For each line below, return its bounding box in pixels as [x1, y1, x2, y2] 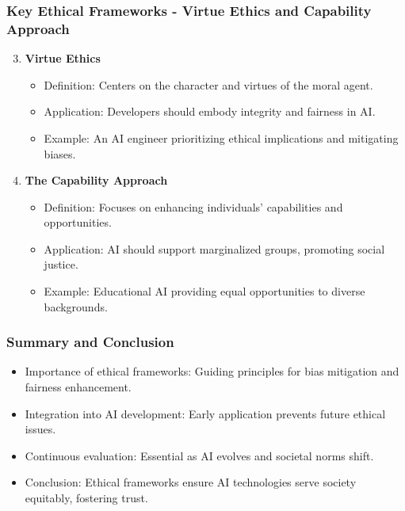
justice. [44, 256, 78, 273]
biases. [44, 145, 76, 162]
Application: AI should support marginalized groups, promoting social [44, 240, 385, 257]
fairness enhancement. [25, 379, 132, 395]
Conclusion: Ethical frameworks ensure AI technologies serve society [25, 474, 357, 490]
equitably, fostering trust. [25, 490, 148, 506]
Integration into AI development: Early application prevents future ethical [25, 405, 386, 421]
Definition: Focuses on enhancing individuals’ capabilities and [44, 198, 343, 215]
